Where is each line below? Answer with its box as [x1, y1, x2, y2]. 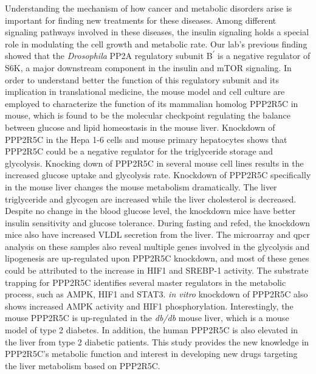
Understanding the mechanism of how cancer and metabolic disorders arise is [5, 2, 292, 14]
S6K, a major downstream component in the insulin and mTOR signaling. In [5, 61, 292, 74]
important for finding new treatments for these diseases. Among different [5, 13, 276, 26]
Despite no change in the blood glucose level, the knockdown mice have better [5, 204, 296, 217]
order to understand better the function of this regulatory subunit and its [5, 73, 279, 86]
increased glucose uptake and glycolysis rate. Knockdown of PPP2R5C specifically [5, 168, 311, 181]
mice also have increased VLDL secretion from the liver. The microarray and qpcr [5, 228, 310, 241]
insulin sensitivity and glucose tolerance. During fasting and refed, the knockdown [5, 216, 311, 229]
